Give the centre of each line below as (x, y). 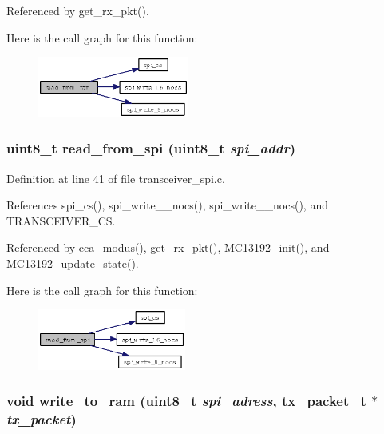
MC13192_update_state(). (73, 263)
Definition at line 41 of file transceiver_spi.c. (116, 178)
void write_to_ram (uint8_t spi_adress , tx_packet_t (186, 401)
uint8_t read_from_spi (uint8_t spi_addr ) (151, 148)
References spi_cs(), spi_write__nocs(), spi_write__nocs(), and (167, 205)
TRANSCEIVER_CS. (61, 220)
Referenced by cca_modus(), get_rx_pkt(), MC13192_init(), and (168, 247)
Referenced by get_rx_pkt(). (78, 10)
